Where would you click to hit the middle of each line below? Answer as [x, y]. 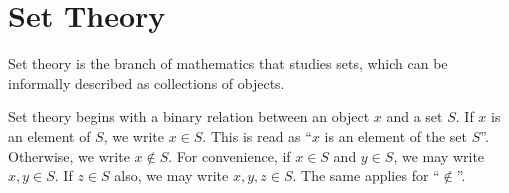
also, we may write [171, 175]
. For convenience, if [229, 155]
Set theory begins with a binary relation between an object [189, 116]
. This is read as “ [257, 135]
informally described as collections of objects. [146, 82]
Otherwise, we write [69, 155]
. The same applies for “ [366, 175]
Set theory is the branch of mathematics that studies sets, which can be [228, 63]
